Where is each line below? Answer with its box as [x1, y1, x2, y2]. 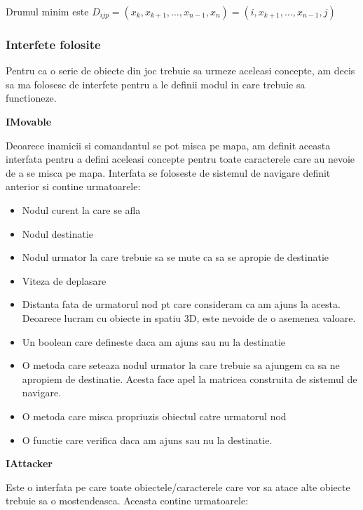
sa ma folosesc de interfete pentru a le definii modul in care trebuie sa [6, 76, 306, 91]
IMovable [6, 114, 52, 128]
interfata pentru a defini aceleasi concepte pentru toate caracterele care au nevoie [6, 152, 355, 166]
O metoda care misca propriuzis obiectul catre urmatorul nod [22, 408, 287, 423]
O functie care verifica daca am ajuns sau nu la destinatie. [22, 432, 273, 447]
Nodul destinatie [22, 226, 94, 241]
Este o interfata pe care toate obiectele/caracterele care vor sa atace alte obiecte [6, 479, 350, 494]
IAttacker [6, 456, 53, 471]
